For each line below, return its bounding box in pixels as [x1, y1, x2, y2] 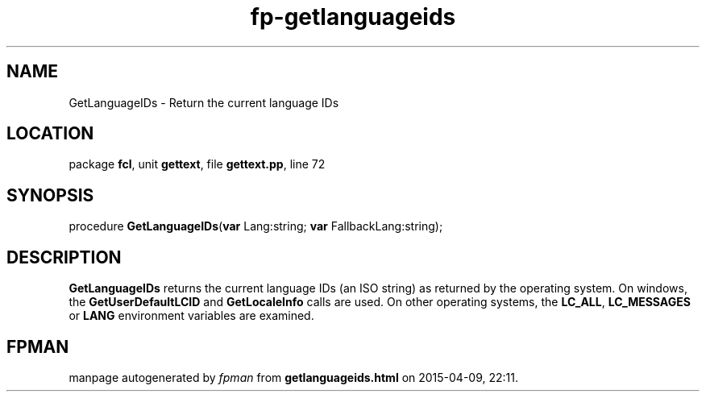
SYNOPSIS [6, 184, 94, 205]
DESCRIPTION [6, 247, 122, 267]
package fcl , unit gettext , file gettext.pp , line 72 [69, 157, 326, 172]
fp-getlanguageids [250, 3, 456, 31]
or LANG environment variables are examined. [69, 309, 314, 323]
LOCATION [6, 123, 94, 144]
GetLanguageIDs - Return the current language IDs [69, 95, 339, 110]
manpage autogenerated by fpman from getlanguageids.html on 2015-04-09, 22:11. [69, 370, 519, 384]
